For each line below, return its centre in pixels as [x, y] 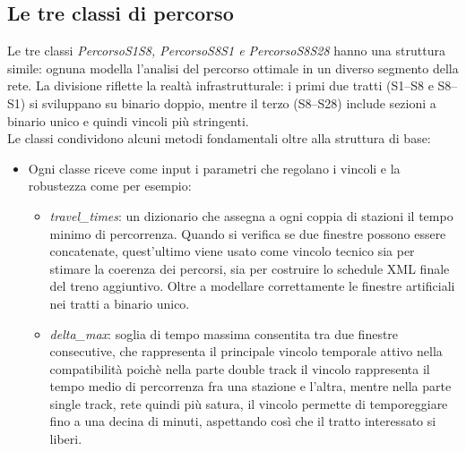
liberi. [66, 439]
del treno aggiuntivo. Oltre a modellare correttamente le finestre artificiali [252, 286]
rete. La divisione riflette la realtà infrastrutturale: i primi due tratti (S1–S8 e [220, 85]
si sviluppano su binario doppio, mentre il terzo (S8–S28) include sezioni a [233, 102]
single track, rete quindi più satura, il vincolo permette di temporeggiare [249, 403]
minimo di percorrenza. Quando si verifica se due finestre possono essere [248, 233]
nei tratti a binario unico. [120, 303]
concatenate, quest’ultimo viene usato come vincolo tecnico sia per [232, 251]
